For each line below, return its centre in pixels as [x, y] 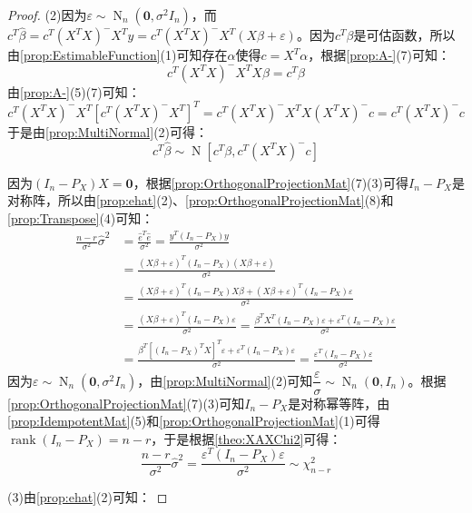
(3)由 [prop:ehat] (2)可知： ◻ [88, 497]
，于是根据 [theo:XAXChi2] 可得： [246, 438]
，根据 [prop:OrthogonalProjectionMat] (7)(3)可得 [271, 182]
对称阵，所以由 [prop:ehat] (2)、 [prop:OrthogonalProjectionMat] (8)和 [201, 200]
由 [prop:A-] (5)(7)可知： [74, 91]
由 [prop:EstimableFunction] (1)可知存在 [118, 55]
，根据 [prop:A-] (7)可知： [379, 55]
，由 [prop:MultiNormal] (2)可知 [225, 380]
